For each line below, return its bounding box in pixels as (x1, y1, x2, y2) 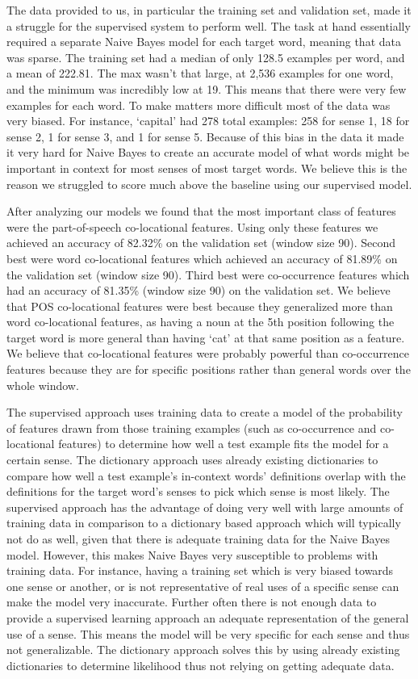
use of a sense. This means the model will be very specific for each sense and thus (6, 625, 410, 642)
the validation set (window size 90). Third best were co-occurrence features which (6, 266, 410, 283)
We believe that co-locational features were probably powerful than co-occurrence (6, 345, 409, 362)
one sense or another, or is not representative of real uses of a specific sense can (6, 577, 399, 594)
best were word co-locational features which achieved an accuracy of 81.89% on (6, 249, 398, 266)
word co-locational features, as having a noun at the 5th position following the (6, 313, 395, 330)
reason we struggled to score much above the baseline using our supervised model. (6, 175, 412, 192)
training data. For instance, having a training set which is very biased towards (6, 562, 394, 579)
